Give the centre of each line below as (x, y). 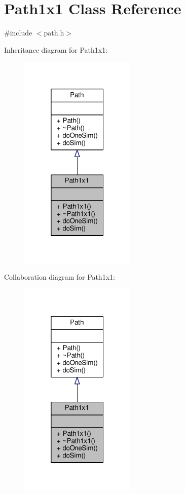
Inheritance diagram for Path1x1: (56, 49)
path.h (54, 33)
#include (18, 33)
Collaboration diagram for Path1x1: (60, 277)
